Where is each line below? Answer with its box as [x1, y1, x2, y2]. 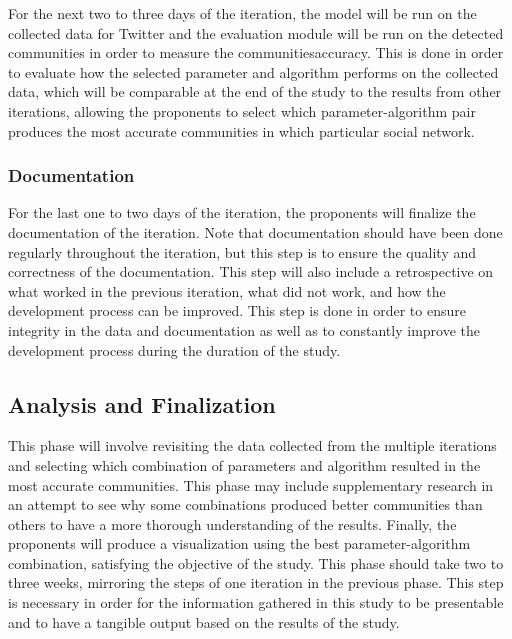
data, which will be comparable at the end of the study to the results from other [8, 81, 502, 102]
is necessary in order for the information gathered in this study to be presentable [8, 592, 504, 613]
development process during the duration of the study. [8, 339, 341, 360]
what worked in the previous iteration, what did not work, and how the [8, 280, 446, 301]
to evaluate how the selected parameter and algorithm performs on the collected [8, 61, 499, 82]
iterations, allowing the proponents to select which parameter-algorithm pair [8, 100, 476, 121]
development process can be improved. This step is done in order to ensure [8, 300, 466, 321]
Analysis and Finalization [8, 388, 276, 419]
